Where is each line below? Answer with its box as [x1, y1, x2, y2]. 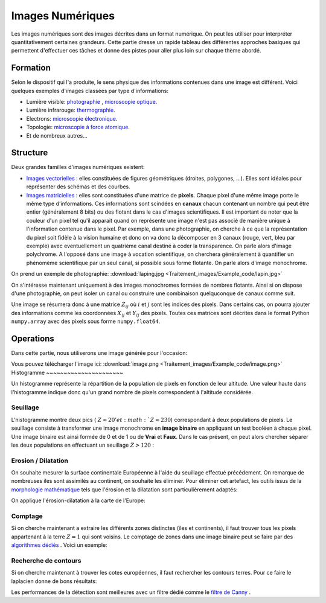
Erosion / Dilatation [11, 456, 69, 465]
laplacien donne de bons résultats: [11, 577, 97, 585]
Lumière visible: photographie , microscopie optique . [26, 98, 158, 106]
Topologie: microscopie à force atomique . [26, 124, 130, 131]
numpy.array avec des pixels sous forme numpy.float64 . [11, 317, 161, 325]
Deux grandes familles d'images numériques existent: [11, 164, 145, 171]
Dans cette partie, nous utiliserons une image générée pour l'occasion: [11, 349, 187, 357]
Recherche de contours [11, 556, 81, 564]
